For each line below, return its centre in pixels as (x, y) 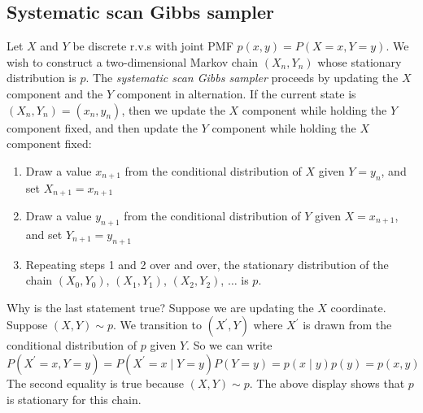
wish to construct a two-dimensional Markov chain (133, 61)
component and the (55, 93)
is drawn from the (347, 325)
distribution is (41, 78)
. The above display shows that (327, 383)
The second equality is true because (96, 383)
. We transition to (157, 325)
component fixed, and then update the (102, 127)
